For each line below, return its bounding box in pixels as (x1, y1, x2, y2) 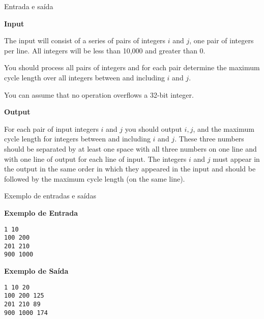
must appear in (213, 153, 260, 164)
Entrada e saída (4, 1, 53, 11)
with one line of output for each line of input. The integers (4, 153, 187, 164)
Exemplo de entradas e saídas (4, 190, 96, 201)
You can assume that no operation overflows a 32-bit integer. (4, 89, 194, 100)
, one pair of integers (189, 35, 254, 46)
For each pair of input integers (4, 123, 99, 134)
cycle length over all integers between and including (4, 72, 165, 82)
